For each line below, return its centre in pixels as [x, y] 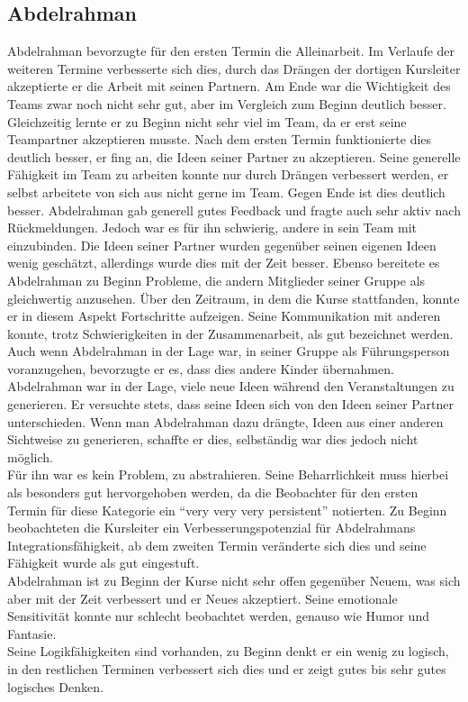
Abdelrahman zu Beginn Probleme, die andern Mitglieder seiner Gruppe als [216, 280]
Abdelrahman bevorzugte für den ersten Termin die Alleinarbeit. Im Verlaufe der [231, 51]
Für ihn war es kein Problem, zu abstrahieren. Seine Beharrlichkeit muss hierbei [228, 474]
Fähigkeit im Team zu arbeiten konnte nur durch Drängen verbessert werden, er [228, 174]
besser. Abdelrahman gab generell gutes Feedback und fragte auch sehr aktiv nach [234, 210]
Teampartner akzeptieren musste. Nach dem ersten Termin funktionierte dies [220, 139]
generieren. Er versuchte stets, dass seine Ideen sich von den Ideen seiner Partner [230, 404]
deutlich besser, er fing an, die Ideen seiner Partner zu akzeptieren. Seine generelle [234, 156]
